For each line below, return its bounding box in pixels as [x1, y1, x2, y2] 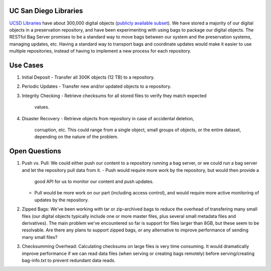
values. [34, 104, 50, 110]
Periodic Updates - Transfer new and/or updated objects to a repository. [22, 83, 172, 90]
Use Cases [9, 61, 44, 70]
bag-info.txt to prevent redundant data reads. [22, 257, 115, 263]
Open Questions [9, 147, 61, 155]
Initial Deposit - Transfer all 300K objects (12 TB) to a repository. [22, 74, 155, 80]
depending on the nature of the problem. [34, 134, 119, 140]
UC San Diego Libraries [9, 7, 83, 15]
